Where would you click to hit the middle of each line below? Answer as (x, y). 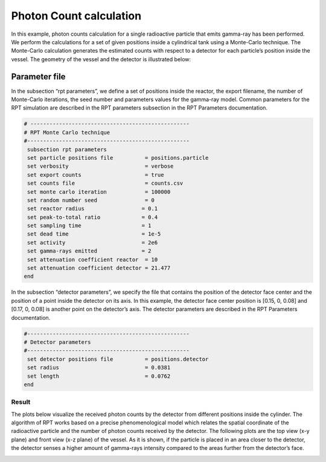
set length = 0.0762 (99, 376)
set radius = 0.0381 (99, 368)
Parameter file (38, 77)
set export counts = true (96, 175)
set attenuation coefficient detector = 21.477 (99, 268)
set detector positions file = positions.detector (118, 359)
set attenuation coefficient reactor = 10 (93, 259)
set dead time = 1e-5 (94, 234)
